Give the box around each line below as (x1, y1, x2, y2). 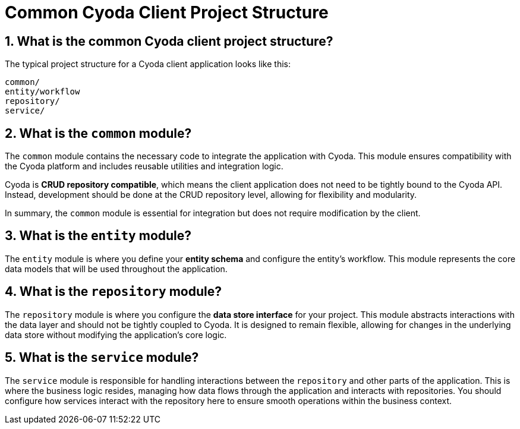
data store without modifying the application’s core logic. (5, 329, 227, 340)
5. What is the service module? (5, 350, 199, 365)
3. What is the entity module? (5, 228, 192, 244)
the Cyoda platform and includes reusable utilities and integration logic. (5, 161, 283, 172)
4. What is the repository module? (5, 284, 222, 299)
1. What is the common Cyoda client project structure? (5, 33, 333, 49)
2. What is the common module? (5, 125, 192, 141)
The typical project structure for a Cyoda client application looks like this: (5, 59, 291, 70)
